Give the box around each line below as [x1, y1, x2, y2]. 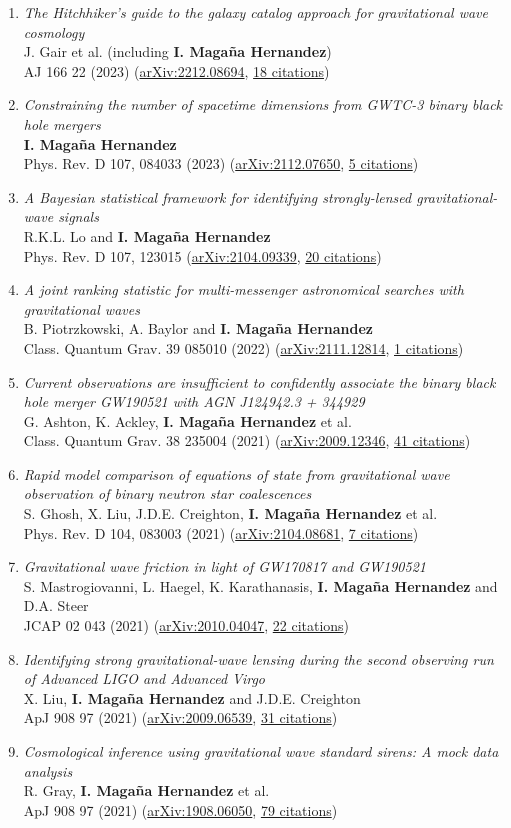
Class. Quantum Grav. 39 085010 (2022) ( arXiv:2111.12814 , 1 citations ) [23, 337, 464, 358]
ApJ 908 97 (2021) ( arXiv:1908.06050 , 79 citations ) [23, 799, 338, 820]
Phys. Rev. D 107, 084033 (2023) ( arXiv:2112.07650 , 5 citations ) [23, 153, 419, 174]
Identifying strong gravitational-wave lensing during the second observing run [23, 648, 494, 669]
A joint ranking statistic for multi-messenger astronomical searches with [23, 279, 464, 300]
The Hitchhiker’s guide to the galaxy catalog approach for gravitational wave [23, 2, 488, 22]
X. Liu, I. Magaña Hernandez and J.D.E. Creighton [23, 687, 361, 708]
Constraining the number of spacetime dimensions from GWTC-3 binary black [23, 94, 503, 115]
